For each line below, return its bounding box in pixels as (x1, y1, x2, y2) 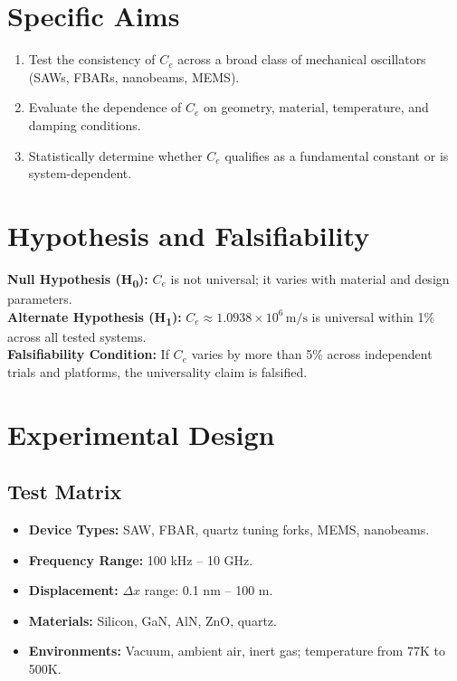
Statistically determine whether (28, 146, 203, 165)
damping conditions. (28, 115, 141, 134)
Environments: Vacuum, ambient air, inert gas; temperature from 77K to (28, 641, 445, 660)
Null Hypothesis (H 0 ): (7, 269, 148, 290)
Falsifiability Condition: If (7, 345, 169, 364)
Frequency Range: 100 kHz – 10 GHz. (28, 550, 253, 569)
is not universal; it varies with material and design (170, 269, 450, 288)
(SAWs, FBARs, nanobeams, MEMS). (28, 67, 240, 86)
